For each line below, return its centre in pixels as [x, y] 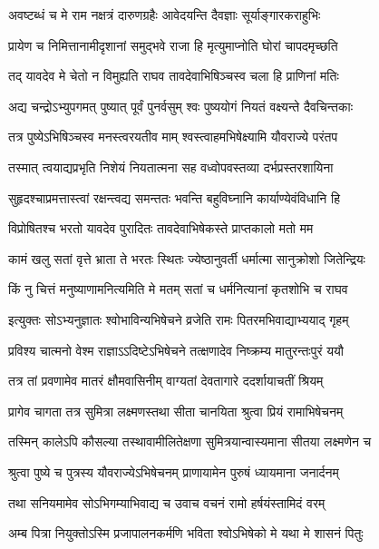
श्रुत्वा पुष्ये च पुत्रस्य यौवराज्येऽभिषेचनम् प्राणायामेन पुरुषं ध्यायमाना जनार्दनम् [174, 471]
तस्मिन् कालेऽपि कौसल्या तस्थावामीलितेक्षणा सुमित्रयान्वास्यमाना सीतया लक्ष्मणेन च [190, 441]
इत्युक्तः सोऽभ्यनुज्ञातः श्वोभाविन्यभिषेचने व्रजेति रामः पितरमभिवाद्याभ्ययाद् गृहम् [179, 319]
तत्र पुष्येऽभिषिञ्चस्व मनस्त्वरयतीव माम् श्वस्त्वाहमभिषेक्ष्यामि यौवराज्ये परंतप [173, 137]
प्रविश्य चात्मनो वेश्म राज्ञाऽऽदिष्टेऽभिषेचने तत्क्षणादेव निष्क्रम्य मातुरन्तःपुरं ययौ [176, 350]
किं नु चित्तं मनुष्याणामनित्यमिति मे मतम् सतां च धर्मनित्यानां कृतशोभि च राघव [178, 289]
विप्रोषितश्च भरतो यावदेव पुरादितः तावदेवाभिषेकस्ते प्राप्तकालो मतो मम [161, 228]
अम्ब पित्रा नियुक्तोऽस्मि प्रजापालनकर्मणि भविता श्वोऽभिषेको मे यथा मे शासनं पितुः [186, 533]
